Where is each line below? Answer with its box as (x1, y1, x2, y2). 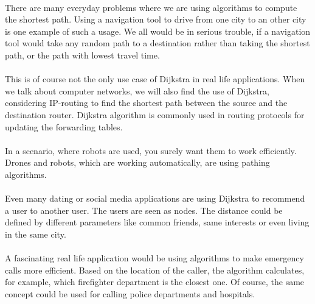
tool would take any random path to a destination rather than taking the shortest (5, 37, 310, 49)
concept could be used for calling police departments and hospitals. (5, 287, 255, 300)
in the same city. (5, 227, 66, 240)
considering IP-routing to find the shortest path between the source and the (5, 96, 288, 109)
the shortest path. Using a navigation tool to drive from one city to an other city (5, 13, 306, 26)
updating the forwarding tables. (5, 120, 123, 133)
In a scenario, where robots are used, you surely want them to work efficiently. (5, 144, 297, 157)
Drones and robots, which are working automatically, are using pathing (5, 156, 270, 169)
